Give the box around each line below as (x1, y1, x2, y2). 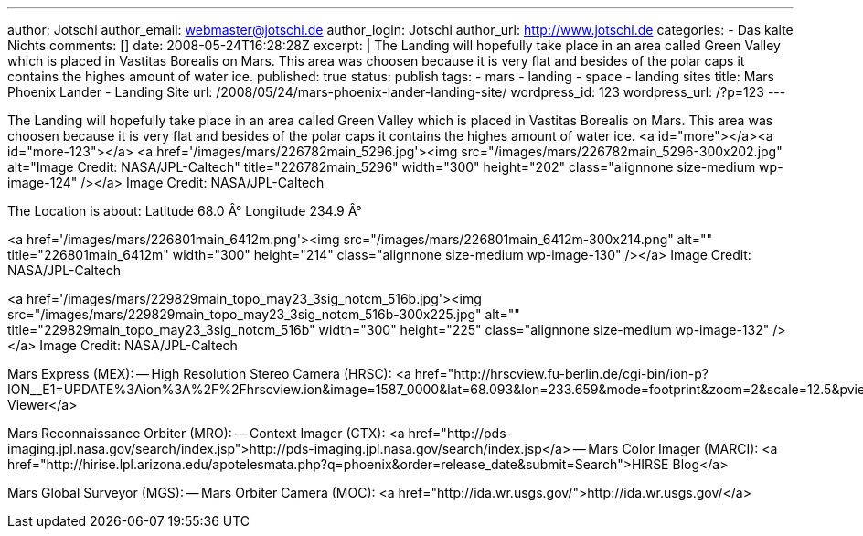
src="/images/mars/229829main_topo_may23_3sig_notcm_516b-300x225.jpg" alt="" (7, 306, 520, 322)
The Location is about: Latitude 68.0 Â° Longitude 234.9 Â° (7, 203, 362, 219)
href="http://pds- (408, 425, 513, 441)
